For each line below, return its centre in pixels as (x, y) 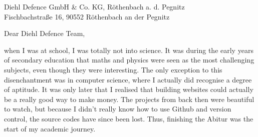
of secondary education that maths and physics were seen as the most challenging (129, 60)
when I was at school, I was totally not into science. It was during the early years (129, 50)
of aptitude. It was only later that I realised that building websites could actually (129, 89)
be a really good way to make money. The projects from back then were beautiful (129, 99)
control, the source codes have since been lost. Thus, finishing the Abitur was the (129, 118)
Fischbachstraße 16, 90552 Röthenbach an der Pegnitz (87, 16)
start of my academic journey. (50, 128)
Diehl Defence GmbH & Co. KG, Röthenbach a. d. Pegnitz (94, 6)
